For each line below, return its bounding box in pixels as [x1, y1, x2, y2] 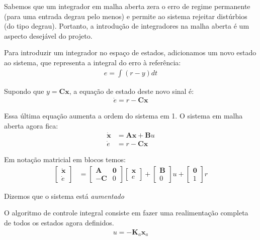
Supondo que [4, 85, 44, 96]
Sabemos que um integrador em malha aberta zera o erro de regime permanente [4, 1, 250, 11]
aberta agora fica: [4, 121, 58, 131]
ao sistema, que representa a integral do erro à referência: [4, 57, 181, 67]
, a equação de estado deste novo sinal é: [69, 85, 194, 96]
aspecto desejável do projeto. [4, 30, 93, 41]
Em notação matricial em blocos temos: [4, 154, 126, 165]
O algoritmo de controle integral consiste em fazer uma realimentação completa [4, 207, 248, 218]
